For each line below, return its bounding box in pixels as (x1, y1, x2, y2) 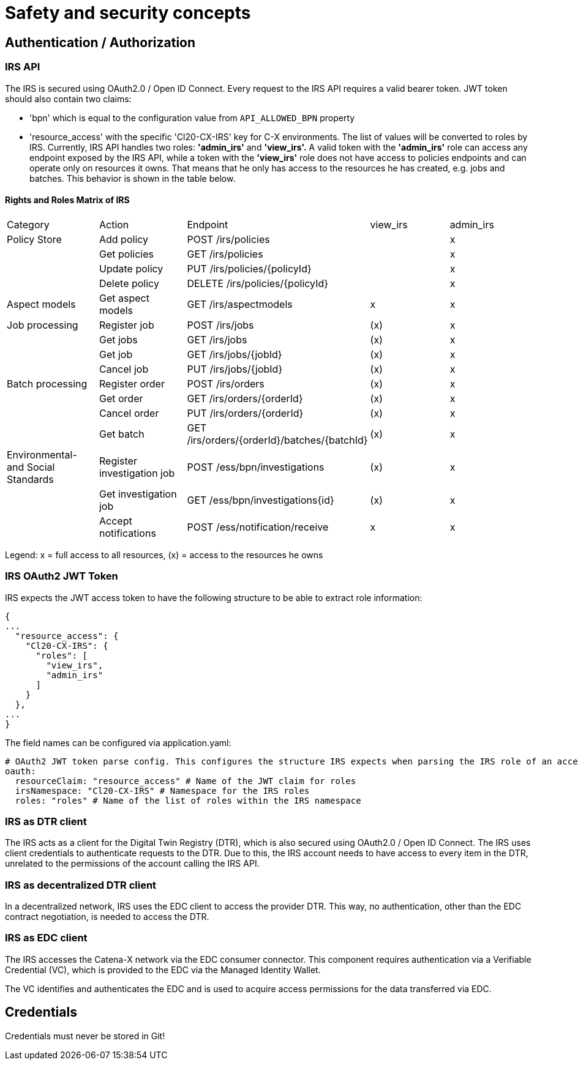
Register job (99, 318, 154, 331)
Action (99, 218, 129, 231)
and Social (7, 460, 55, 473)
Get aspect (99, 291, 149, 304)
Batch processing (7, 377, 88, 390)
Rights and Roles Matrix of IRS (5, 195, 130, 206)
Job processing (7, 318, 78, 331)
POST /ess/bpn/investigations (187, 460, 325, 473)
